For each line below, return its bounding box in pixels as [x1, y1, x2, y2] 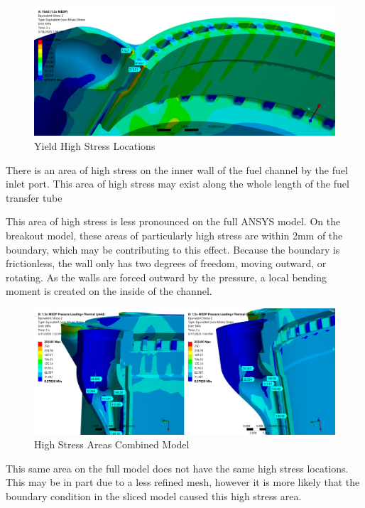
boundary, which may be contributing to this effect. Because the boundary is [6, 242, 340, 256]
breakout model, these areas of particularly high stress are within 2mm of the [6, 227, 343, 242]
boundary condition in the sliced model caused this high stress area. [6, 488, 302, 503]
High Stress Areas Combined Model [34, 437, 190, 452]
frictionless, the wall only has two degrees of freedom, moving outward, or [6, 256, 327, 271]
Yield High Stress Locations [34, 139, 156, 153]
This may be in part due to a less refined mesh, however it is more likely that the [6, 475, 360, 490]
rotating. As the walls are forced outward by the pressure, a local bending [6, 269, 327, 284]
